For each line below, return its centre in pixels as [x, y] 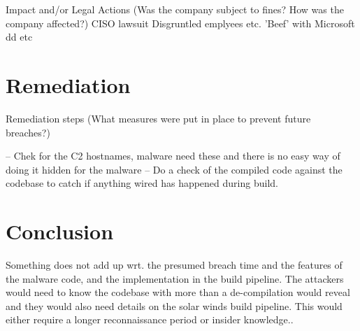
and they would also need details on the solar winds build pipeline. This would [174, 305]
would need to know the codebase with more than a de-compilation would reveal [178, 292]
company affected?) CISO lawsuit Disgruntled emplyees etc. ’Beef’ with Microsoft [180, 23]
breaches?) [28, 132]
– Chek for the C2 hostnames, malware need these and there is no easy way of [173, 156]
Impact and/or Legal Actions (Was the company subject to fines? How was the [175, 9]
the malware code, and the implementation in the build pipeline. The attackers [175, 278]
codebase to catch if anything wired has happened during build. [142, 183]
